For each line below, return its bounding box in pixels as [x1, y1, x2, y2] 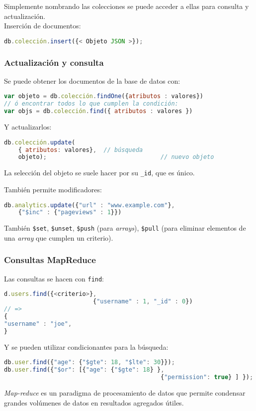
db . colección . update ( [4, 138, 76, 146]
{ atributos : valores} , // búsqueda [18, 146, 143, 153]
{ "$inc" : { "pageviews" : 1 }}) [18, 209, 122, 216]
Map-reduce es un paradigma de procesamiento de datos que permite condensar [4, 387, 246, 398]
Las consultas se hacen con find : [4, 273, 104, 283]
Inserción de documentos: [4, 20, 81, 31]
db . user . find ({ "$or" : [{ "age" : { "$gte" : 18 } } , [4, 366, 165, 374]
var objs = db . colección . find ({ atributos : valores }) [4, 108, 193, 115]
